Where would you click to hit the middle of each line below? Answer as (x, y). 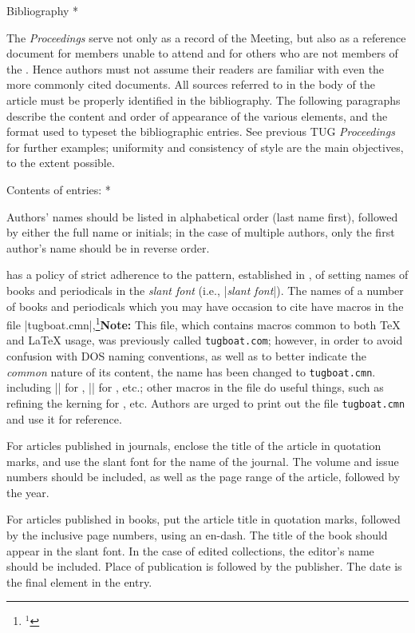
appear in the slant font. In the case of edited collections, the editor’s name (190, 550)
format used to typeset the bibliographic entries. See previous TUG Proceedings (201, 131)
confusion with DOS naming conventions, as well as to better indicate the (186, 356)
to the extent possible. (61, 163)
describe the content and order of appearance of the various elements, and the (197, 115)
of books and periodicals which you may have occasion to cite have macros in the (205, 306)
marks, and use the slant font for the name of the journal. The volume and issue (203, 461)
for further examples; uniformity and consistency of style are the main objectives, (205, 147)
